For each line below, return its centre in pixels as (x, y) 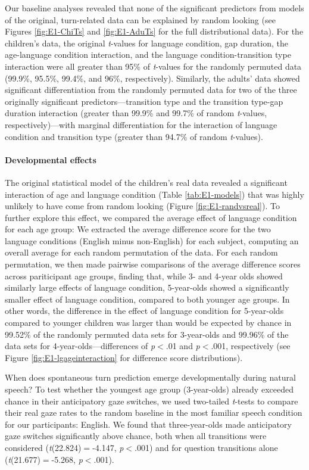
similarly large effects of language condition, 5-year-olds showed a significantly (147, 287)
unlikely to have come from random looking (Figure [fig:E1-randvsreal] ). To (142, 206)
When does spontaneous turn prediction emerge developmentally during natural (150, 377)
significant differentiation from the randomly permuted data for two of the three (151, 90)
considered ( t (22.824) (43, 447)
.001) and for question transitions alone (206, 447)
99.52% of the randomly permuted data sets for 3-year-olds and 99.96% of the (147, 334)
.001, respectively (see (251, 346)
